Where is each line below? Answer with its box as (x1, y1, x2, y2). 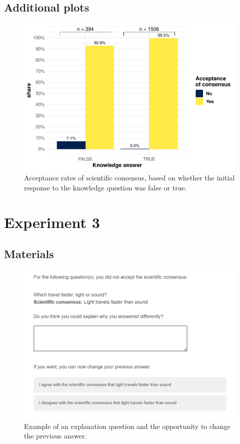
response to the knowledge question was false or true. (24, 182, 187, 192)
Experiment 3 (4, 211, 100, 232)
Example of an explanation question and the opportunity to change (24, 420, 230, 431)
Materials (4, 246, 54, 262)
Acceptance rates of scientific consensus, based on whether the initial (24, 172, 235, 183)
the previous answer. (24, 430, 87, 441)
